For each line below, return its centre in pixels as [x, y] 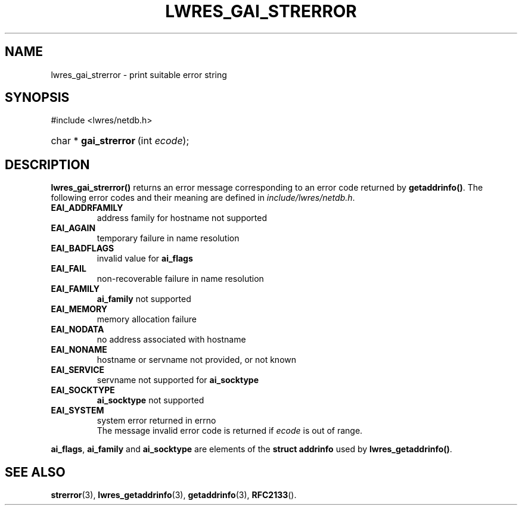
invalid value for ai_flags [145, 259]
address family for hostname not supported [182, 218]
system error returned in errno [156, 421]
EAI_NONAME [79, 350]
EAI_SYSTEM [77, 411]
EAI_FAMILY [75, 289]
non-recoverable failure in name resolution [180, 279]
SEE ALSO [35, 472]
